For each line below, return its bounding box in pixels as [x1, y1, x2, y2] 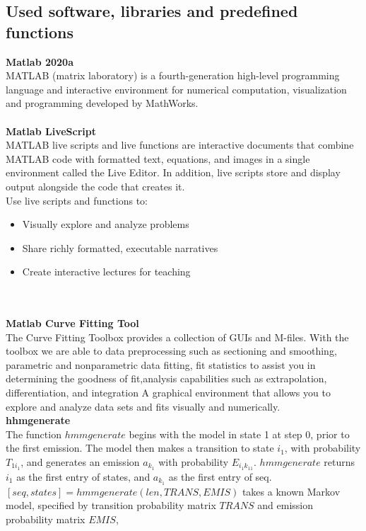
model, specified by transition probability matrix [6, 498, 216, 513]
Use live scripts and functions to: [6, 193, 148, 207]
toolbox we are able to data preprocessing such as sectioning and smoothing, [6, 343, 337, 358]
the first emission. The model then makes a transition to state [6, 440, 274, 455]
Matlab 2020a [6, 54, 73, 69]
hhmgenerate [6, 413, 71, 428]
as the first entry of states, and [16, 469, 150, 484]
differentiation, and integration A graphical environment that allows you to [6, 385, 331, 400]
